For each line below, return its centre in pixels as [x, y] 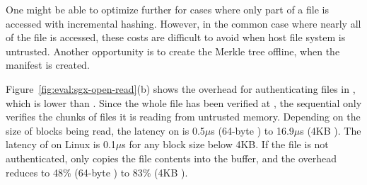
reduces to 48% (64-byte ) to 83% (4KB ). [97, 172]
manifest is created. [48, 65]
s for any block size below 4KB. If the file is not [225, 144]
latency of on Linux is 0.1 [61, 144]
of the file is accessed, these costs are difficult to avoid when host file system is [176, 37]
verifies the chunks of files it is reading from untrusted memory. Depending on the [183, 117]
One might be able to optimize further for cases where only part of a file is [167, 9]
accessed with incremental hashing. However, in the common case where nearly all [183, 23]
